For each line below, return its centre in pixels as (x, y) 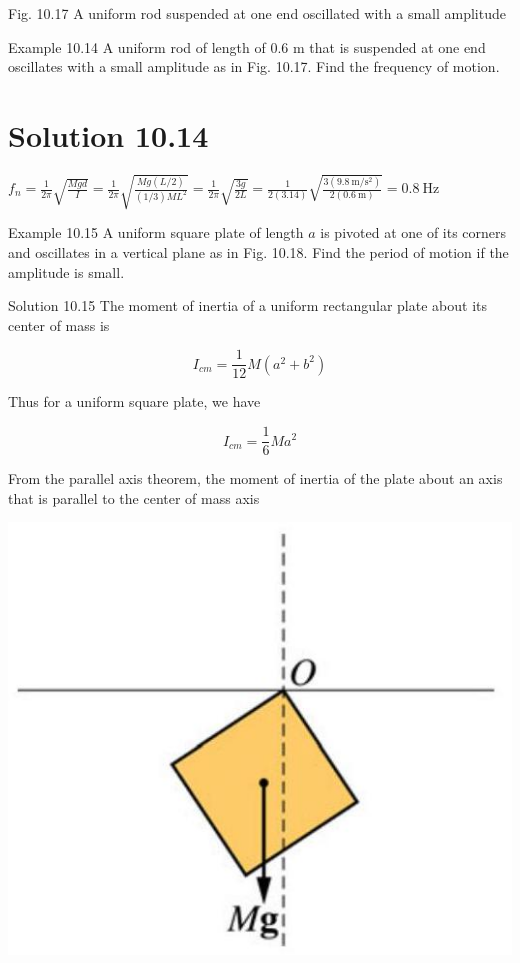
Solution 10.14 (108, 134)
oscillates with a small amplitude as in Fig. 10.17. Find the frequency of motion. (254, 66)
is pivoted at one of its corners (413, 232)
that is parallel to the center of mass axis (134, 497)
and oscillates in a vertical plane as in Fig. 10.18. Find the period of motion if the (258, 252)
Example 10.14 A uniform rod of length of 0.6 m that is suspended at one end (247, 46)
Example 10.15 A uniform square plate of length (156, 232)
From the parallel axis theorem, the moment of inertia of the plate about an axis (255, 478)
